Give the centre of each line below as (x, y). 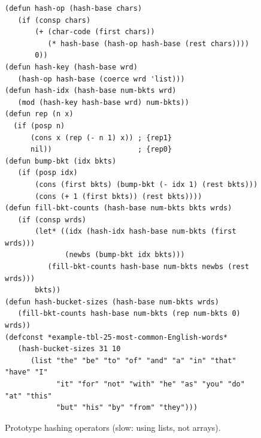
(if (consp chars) (54, 20)
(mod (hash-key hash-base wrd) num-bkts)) (103, 102)
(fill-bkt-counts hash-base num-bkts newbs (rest (148, 267)
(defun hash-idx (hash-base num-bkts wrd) (91, 91)
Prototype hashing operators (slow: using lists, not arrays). (113, 427)
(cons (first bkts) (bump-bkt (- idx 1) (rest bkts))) (146, 184)
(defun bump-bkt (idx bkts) (61, 161)
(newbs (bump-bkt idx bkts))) (125, 255)
